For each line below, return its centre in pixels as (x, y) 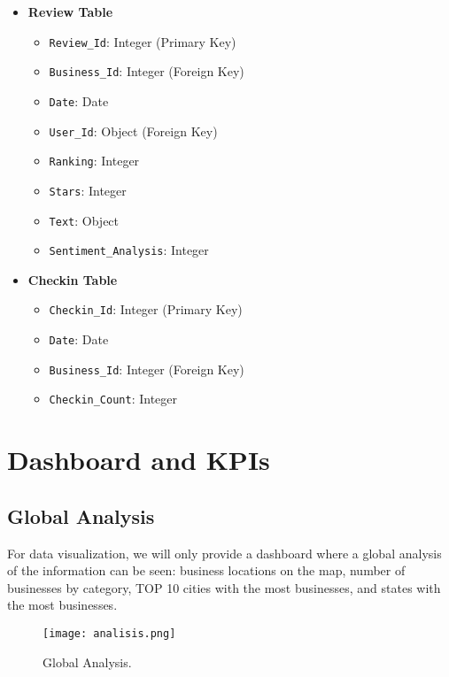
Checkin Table (73, 279)
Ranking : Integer (94, 161)
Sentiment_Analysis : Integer (129, 250)
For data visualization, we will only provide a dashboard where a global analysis (224, 553)
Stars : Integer (88, 190)
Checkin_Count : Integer (113, 399)
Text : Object (84, 220)
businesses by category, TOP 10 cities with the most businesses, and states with (224, 587)
